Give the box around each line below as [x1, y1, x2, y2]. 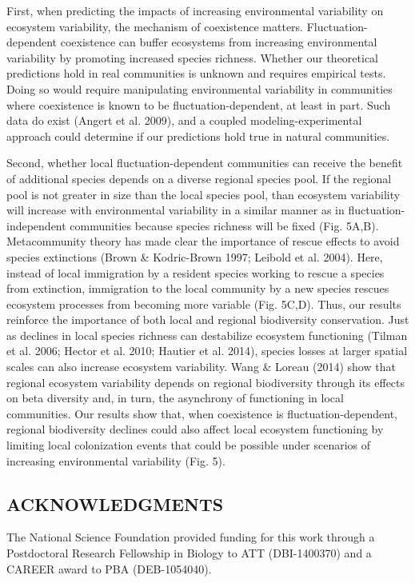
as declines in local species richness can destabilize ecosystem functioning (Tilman [6, 326, 408, 343]
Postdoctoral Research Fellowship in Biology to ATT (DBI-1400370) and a [6, 545, 372, 561]
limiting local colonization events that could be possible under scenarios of [6, 437, 371, 453]
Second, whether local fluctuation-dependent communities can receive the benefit [6, 154, 403, 171]
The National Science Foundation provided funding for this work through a [6, 529, 375, 545]
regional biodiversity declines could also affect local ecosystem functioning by [6, 421, 384, 437]
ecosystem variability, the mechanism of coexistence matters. [6, 18, 304, 34]
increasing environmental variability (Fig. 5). [6, 452, 225, 469]
